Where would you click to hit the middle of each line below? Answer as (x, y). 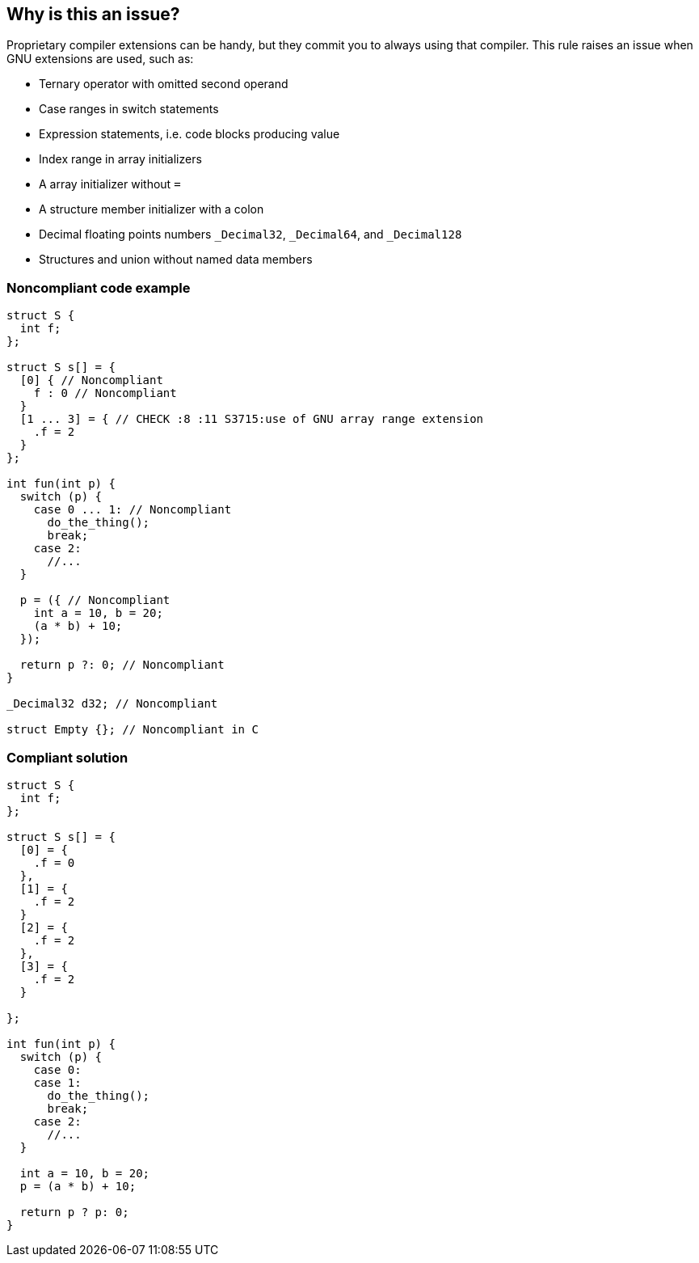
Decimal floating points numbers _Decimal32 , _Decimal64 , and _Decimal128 (251, 234)
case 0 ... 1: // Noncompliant (133, 510)
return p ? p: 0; (74, 1212)
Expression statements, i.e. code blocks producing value (189, 134)
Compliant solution (67, 757)
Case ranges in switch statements (129, 109)
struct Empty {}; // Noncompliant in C (133, 730)
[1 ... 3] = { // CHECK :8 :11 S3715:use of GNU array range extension (252, 419)
